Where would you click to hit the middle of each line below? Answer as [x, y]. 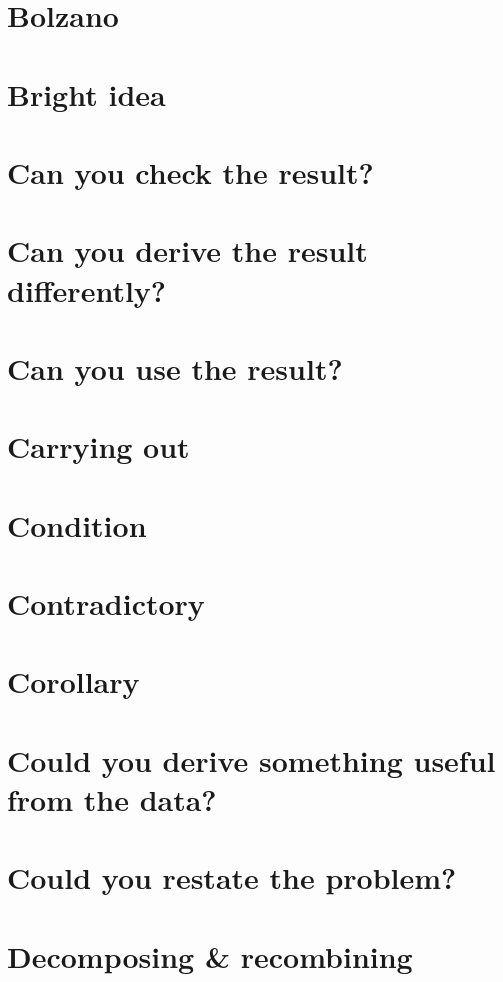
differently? [87, 289]
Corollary [73, 681]
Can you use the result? [175, 367]
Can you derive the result [187, 250]
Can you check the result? [190, 171]
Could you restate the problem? [232, 877]
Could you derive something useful [251, 759]
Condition [77, 524]
